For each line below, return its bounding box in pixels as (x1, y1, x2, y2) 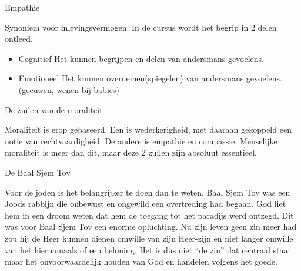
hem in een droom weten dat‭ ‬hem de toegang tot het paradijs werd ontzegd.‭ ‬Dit (5, 209, 294, 221)
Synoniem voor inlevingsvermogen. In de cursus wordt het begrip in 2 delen (5, 21, 277, 33)
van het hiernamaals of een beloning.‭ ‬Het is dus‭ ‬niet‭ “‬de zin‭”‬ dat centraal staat (5, 243, 291, 256)
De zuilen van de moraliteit (5, 103, 103, 115)
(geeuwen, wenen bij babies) (18, 83, 119, 95)
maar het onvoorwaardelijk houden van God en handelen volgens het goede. (5, 255, 277, 267)
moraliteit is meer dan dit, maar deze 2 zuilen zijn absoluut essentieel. (5, 146, 257, 158)
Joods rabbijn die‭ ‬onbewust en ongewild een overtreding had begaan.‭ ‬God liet (5, 197, 286, 210)
